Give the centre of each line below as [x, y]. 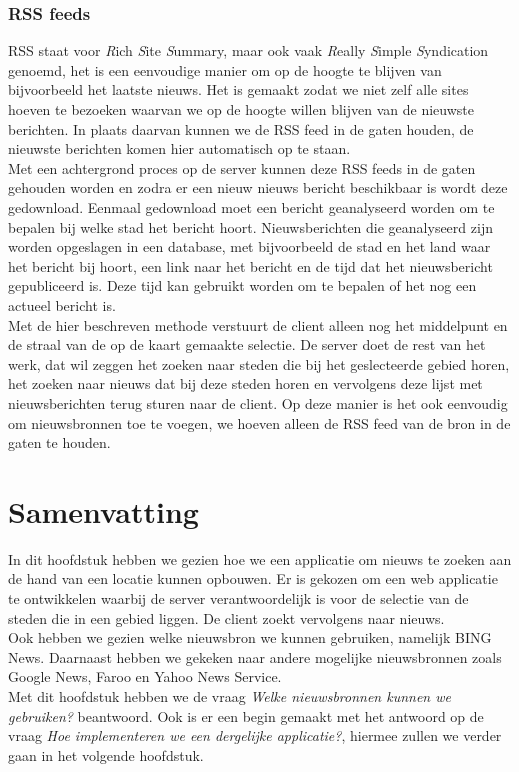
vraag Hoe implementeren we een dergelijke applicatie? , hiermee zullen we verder [255, 735]
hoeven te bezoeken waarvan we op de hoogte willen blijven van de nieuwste [241, 109]
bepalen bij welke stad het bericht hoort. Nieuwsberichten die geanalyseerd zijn [250, 226]
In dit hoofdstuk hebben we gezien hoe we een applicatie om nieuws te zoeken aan [260, 558]
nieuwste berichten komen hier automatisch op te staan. [179, 148]
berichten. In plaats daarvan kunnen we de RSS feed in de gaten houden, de [241, 128]
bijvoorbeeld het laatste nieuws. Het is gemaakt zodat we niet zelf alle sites [238, 89]
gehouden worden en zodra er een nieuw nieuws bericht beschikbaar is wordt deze [258, 187]
